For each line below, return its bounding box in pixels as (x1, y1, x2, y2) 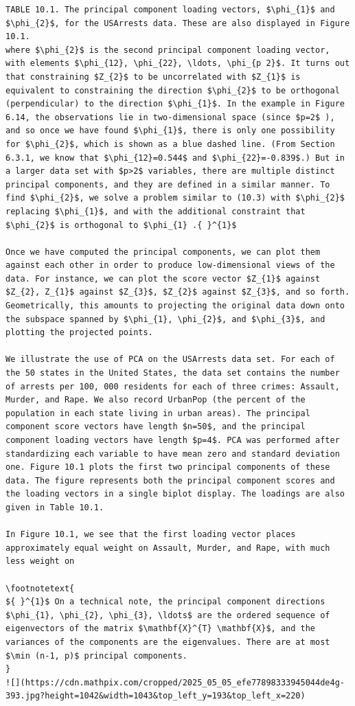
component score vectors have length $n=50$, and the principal (5, 422, 306, 432)
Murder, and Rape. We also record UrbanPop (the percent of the (5, 395, 306, 405)
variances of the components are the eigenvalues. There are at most (5, 637, 330, 647)
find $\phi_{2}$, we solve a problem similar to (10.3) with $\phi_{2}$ (5, 193, 345, 203)
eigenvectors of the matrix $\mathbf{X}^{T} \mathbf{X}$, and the (5, 624, 316, 634)
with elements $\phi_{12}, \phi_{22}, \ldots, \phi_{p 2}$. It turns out (5, 58, 350, 69)
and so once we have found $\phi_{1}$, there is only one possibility (5, 126, 335, 136)
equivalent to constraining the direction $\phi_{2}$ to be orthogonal (5, 85, 340, 95)
